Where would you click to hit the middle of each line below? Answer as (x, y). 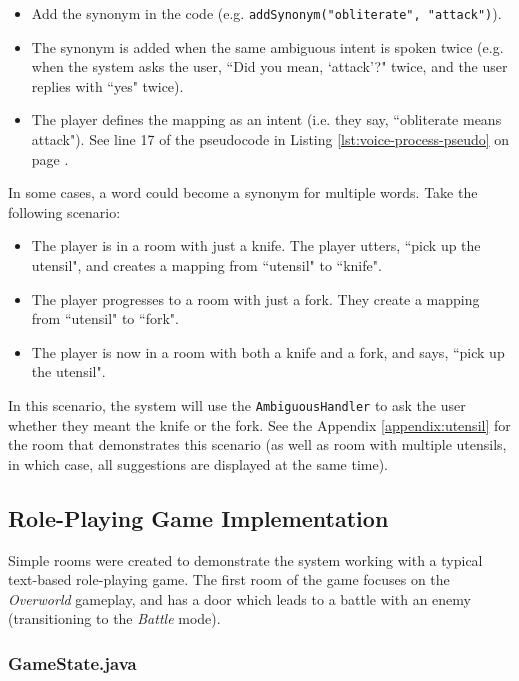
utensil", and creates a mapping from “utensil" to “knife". (206, 265)
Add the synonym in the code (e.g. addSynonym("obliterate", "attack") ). (266, 13)
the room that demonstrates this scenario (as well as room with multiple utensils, (257, 444)
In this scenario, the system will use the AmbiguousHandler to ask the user (237, 404)
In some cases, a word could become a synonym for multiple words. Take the (243, 192)
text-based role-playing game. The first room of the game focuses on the (229, 579)
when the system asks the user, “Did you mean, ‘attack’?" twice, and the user (269, 66)
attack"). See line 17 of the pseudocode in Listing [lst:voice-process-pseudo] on (270, 139)
